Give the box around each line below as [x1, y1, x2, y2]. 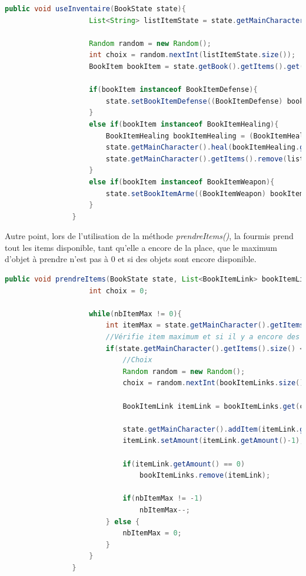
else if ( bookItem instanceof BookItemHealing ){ [89, 120, 279, 128]
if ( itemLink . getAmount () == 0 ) [122, 459, 245, 468]
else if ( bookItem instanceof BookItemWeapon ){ [89, 177, 275, 186]
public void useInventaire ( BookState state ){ [5, 5, 186, 13]
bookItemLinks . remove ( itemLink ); [139, 471, 271, 480]
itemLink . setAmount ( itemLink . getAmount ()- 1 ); [122, 436, 304, 445]
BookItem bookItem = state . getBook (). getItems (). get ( [89, 62, 304, 71]
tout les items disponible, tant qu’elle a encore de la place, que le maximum [5, 241, 278, 253]
